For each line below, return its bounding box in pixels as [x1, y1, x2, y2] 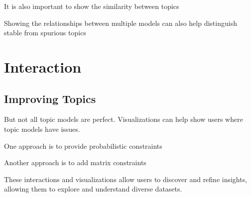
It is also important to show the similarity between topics [4, 1, 179, 11]
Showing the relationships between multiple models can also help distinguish [4, 17, 237, 28]
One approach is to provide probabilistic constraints [4, 140, 162, 151]
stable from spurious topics [4, 27, 86, 38]
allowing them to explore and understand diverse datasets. [4, 184, 182, 194]
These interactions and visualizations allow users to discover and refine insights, [4, 174, 248, 184]
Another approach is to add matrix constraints [4, 157, 146, 168]
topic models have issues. [4, 123, 80, 134]
